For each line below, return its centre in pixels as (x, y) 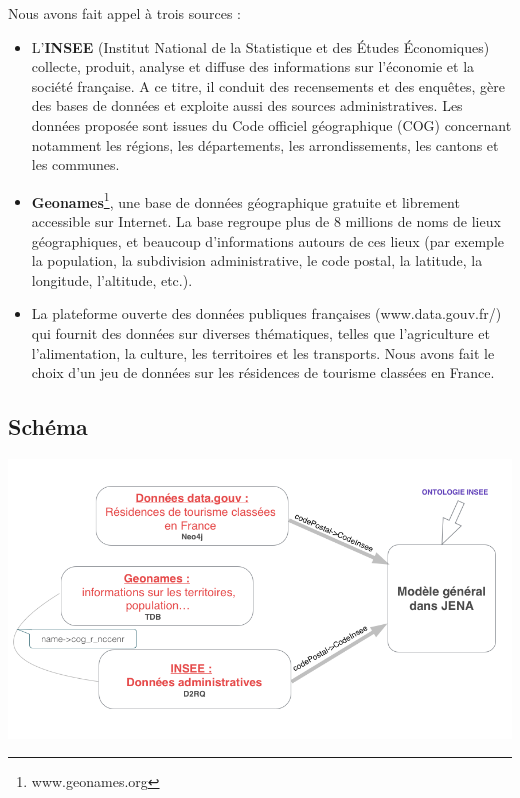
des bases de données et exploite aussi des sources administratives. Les (247, 105)
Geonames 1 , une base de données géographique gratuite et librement (245, 200)
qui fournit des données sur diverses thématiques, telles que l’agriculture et (260, 332)
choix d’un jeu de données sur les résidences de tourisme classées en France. (263, 372)
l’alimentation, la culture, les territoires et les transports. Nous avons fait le (263, 352)
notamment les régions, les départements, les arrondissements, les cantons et (265, 144)
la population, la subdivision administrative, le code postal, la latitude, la (257, 260)
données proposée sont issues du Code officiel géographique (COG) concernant (271, 124)
